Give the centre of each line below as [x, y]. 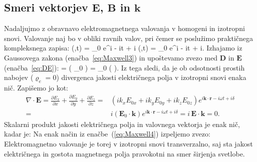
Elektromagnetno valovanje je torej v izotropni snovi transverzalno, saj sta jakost [128, 143]
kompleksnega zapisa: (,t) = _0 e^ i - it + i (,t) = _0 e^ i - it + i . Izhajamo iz [123, 48]
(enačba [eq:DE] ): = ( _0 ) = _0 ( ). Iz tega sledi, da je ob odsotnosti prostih [124, 67]
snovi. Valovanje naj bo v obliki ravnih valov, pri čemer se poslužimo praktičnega [129, 38]
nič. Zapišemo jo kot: [36, 87]
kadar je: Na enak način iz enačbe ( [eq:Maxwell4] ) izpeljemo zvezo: [107, 134]
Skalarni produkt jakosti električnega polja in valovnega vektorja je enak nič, [122, 124]
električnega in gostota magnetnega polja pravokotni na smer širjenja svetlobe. [124, 153]
